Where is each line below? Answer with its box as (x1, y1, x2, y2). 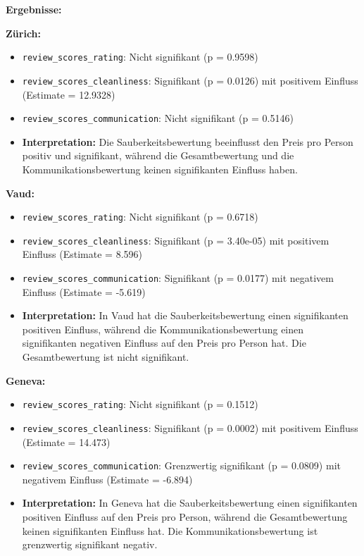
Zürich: (6, 25, 42, 40)
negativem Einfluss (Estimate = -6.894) (22, 471, 193, 486)
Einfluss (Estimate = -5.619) (22, 284, 146, 299)
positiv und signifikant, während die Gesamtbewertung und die (22, 148, 294, 163)
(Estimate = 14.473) (22, 434, 111, 449)
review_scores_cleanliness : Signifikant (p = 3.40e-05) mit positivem (22, 233, 330, 247)
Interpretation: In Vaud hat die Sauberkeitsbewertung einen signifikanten (22, 308, 349, 323)
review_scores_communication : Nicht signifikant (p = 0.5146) (22, 111, 294, 125)
